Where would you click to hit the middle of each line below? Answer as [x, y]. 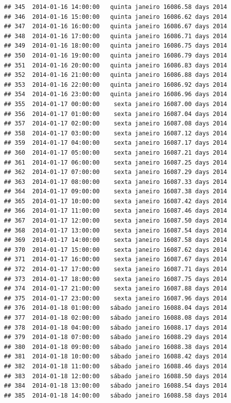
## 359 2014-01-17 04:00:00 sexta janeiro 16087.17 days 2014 [116, 143]
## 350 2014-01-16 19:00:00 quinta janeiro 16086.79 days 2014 [116, 55]
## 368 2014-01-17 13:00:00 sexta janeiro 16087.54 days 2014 [116, 230]
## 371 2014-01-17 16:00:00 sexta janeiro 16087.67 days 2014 [116, 259]
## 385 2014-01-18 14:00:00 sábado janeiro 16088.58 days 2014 [116, 395]
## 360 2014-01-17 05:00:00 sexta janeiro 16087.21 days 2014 [116, 152]
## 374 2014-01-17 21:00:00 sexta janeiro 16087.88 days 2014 [116, 289]
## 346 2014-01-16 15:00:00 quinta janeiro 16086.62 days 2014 [116, 17]
